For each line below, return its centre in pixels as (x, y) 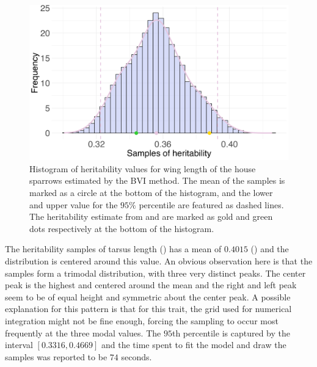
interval (19, 345)
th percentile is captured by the (231, 332)
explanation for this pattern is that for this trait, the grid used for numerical (148, 309)
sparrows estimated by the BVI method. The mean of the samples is (157, 180)
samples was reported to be (56, 356)
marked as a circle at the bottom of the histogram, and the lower (151, 193)
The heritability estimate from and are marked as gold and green (151, 216)
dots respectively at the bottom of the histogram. (122, 228)
